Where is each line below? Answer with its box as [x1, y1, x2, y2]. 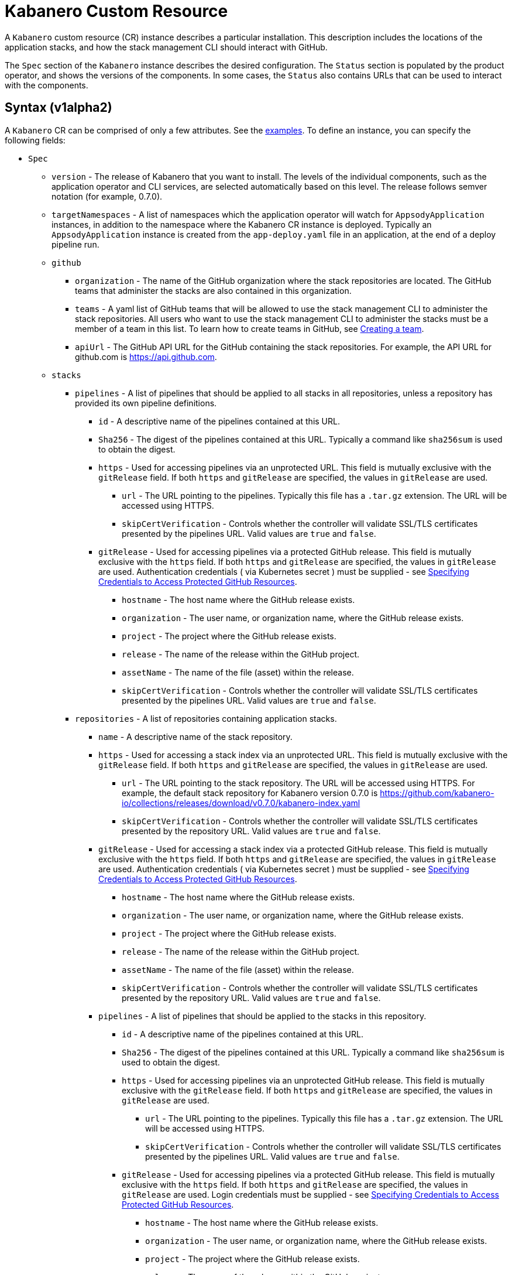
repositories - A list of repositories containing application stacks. [75, 713, 337, 724]
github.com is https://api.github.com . [75, 351, 217, 362]
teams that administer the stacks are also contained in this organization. [75, 285, 352, 296]
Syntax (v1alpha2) [5, 100, 112, 115]
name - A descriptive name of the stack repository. [98, 731, 293, 742]
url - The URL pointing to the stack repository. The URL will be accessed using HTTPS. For [122, 777, 475, 788]
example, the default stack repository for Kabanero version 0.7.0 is [122, 787, 378, 798]
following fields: [5, 135, 66, 145]
